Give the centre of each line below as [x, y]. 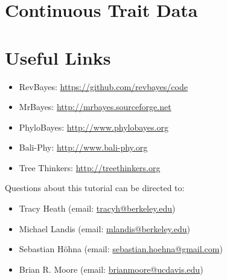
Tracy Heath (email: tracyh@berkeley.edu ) [97, 208]
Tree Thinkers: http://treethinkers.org [90, 167]
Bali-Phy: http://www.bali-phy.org [83, 147]
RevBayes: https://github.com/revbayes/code [103, 86]
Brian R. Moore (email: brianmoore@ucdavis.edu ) [111, 269]
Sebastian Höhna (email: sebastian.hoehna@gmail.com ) [121, 249]
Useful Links [58, 57]
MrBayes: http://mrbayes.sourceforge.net [95, 107]
